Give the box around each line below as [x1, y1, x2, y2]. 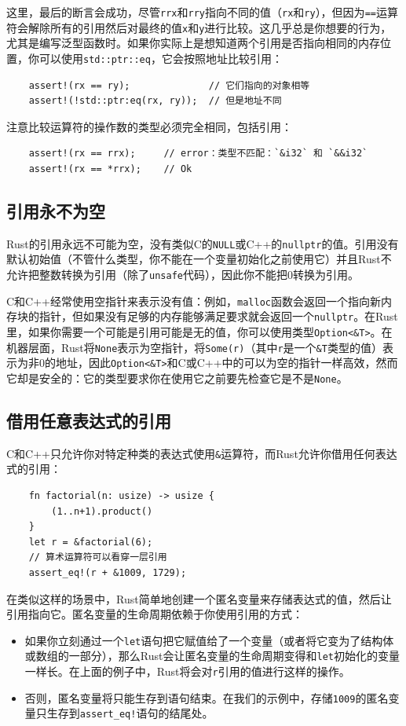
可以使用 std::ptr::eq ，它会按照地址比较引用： [38, 49, 283, 66]
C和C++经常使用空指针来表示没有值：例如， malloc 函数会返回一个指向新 [6, 292, 381, 309]
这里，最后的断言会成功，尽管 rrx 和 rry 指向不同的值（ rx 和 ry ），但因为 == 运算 [6, 4, 398, 20]
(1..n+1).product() [51, 505, 153, 517]
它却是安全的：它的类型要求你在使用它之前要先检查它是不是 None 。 [6, 369, 348, 386]
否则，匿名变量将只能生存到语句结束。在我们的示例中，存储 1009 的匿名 [24, 689, 389, 706]
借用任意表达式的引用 [6, 408, 171, 432]
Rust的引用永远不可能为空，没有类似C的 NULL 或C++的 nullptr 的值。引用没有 [6, 235, 399, 251]
